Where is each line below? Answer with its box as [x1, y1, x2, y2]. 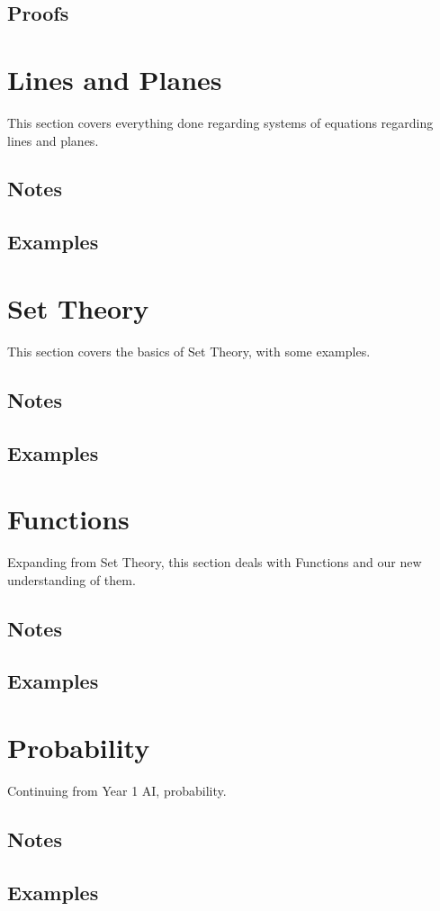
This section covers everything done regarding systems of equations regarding [7, 113, 434, 131]
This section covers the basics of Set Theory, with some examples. [7, 341, 371, 360]
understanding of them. [7, 570, 136, 589]
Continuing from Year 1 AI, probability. [7, 780, 227, 799]
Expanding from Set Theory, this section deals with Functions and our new [7, 553, 422, 572]
